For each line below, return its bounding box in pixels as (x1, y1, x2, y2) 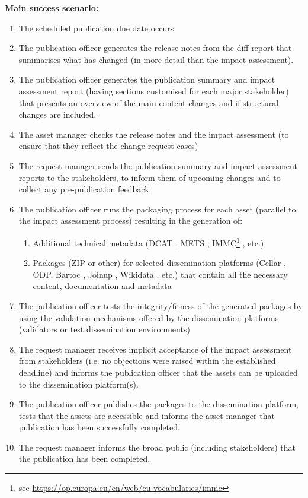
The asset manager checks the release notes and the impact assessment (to (18, 128, 289, 140)
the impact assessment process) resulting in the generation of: (18, 214, 243, 227)
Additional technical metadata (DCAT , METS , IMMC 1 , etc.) (33, 234, 264, 249)
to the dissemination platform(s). (18, 378, 139, 390)
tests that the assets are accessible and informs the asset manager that (18, 409, 275, 421)
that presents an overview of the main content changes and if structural (18, 96, 279, 109)
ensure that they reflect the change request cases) (18, 139, 198, 152)
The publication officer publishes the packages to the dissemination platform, (18, 398, 299, 410)
